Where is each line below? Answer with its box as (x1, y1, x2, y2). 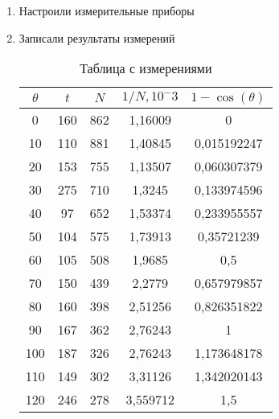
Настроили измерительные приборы (18, 2, 195, 18)
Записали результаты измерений (18, 29, 175, 46)
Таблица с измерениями (80, 59, 212, 78)
